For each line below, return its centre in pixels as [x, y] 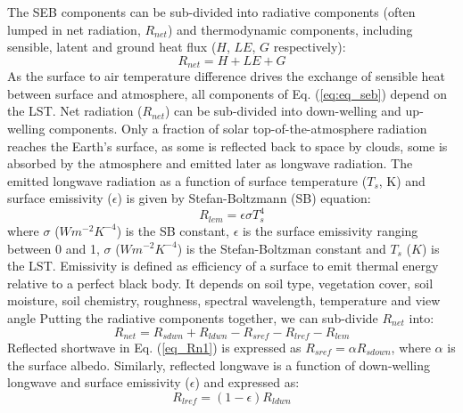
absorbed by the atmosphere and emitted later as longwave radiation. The [210, 163]
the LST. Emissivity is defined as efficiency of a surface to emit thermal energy [223, 266]
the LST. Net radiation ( [75, 111]
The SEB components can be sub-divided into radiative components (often [211, 12]
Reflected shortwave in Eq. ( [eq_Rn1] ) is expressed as [154, 347]
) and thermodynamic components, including [290, 29]
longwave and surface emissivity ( [99, 382]
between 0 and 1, [54, 248]
